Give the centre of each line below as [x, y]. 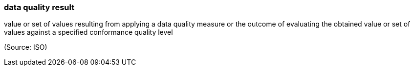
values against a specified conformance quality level [88, 32]
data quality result [39, 7]
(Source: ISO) [26, 47]
